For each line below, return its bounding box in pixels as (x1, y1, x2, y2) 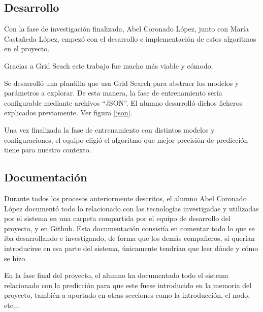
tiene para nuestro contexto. (4, 144, 91, 155)
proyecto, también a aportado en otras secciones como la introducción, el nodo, (4, 290, 250, 300)
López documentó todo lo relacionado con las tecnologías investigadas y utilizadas (4, 203, 259, 213)
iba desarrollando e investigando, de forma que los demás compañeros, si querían (4, 233, 255, 243)
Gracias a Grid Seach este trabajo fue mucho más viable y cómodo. (4, 60, 213, 71)
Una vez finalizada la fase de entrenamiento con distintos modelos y (4, 124, 215, 135)
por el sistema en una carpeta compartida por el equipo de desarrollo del (4, 213, 231, 224)
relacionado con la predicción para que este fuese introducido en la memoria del (4, 279, 252, 290)
